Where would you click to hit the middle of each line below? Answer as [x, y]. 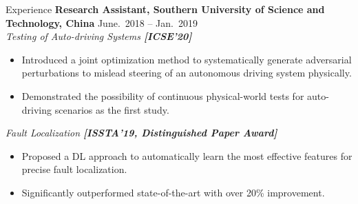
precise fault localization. [74, 169]
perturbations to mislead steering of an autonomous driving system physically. [187, 73]
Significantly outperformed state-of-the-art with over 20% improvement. [173, 192]
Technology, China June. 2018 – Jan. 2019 [102, 22]
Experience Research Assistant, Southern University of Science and [165, 9]
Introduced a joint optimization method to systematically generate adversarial [187, 59]
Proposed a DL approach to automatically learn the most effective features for [187, 155]
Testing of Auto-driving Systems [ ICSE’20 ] [99, 36]
